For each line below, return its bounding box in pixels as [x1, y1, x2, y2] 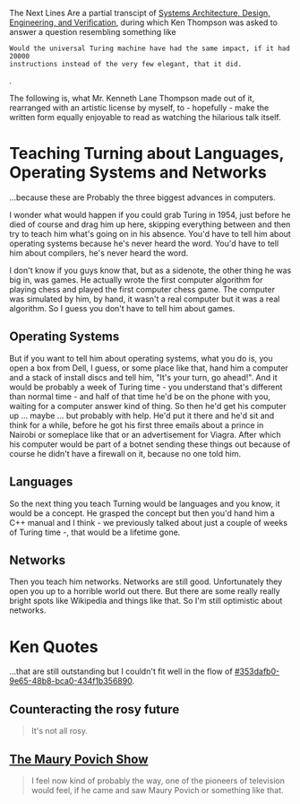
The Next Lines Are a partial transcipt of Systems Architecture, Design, [9, 8, 270, 18]
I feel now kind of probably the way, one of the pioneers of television [30, 775, 285, 786]
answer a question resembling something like [9, 27, 176, 37]
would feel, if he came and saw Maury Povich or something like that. [30, 784, 284, 795]
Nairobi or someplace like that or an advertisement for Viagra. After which [9, 429, 282, 440]
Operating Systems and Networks [9, 162, 267, 183]
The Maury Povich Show [9, 751, 149, 766]
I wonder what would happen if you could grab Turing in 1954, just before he [9, 209, 291, 220]
